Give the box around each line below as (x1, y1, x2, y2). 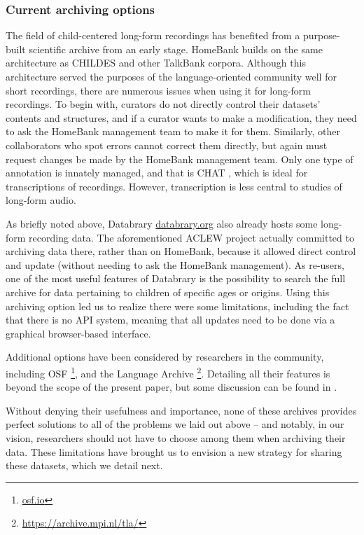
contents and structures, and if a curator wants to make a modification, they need (6, 110, 357, 125)
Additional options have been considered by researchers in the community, (6, 349, 324, 364)
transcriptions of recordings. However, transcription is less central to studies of (6, 179, 342, 193)
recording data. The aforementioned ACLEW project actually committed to (29, 230, 354, 244)
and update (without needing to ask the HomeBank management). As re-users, (6, 257, 344, 272)
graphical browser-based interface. (6, 326, 151, 340)
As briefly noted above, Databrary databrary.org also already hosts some (6, 216, 318, 230)
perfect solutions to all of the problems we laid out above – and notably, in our (6, 417, 344, 431)
